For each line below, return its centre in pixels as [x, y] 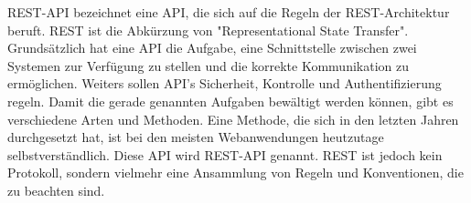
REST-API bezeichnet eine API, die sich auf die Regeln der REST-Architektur [229, 12]
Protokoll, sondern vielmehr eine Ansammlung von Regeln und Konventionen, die [235, 173]
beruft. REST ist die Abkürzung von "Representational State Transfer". [208, 30]
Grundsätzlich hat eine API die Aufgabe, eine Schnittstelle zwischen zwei [212, 48]
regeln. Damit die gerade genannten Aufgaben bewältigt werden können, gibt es [230, 101]
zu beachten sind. [56, 190]
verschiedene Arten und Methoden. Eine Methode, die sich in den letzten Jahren [233, 119]
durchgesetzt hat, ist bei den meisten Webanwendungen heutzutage [196, 137]
